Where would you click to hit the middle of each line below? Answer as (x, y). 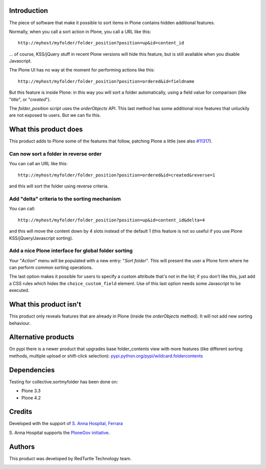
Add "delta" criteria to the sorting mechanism (65, 199)
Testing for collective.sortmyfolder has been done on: (64, 382)
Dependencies (32, 370)
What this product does (46, 129)
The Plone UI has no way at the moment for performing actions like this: (82, 70)
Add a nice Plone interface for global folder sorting (71, 251)
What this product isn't (45, 305)
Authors (22, 447)
